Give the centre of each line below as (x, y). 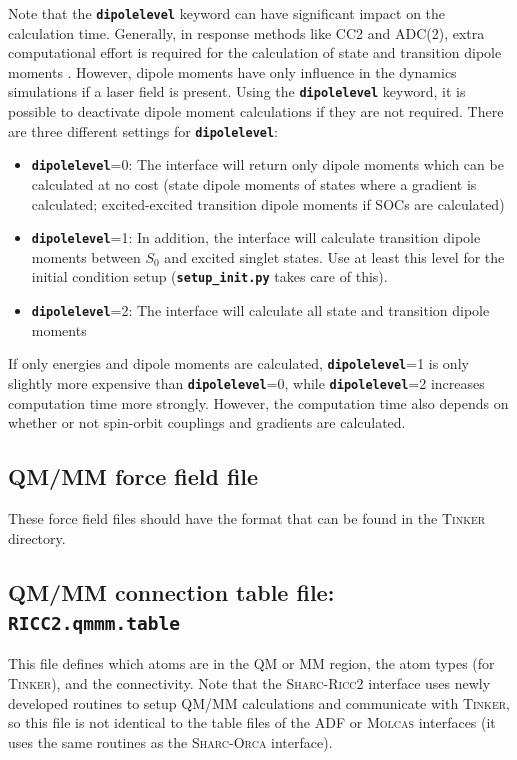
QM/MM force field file (133, 476)
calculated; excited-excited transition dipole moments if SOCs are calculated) (268, 203)
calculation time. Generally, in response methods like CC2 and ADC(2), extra (246, 32)
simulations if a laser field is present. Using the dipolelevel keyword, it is (237, 91)
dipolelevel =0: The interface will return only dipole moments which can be (267, 164)
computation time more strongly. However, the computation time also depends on (258, 402)
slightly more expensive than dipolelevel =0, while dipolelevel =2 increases (246, 383)
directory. (37, 537)
